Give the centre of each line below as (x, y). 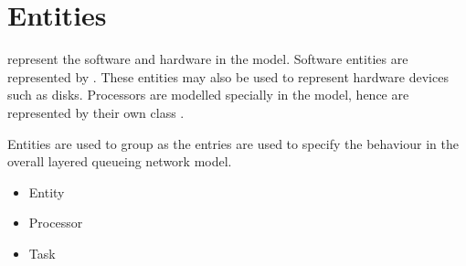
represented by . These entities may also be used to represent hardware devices (228, 76)
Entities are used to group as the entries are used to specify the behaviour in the (233, 143)
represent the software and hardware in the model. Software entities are (208, 59)
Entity (47, 192)
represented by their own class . (96, 112)
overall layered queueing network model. (120, 161)
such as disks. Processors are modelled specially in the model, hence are (208, 95)
